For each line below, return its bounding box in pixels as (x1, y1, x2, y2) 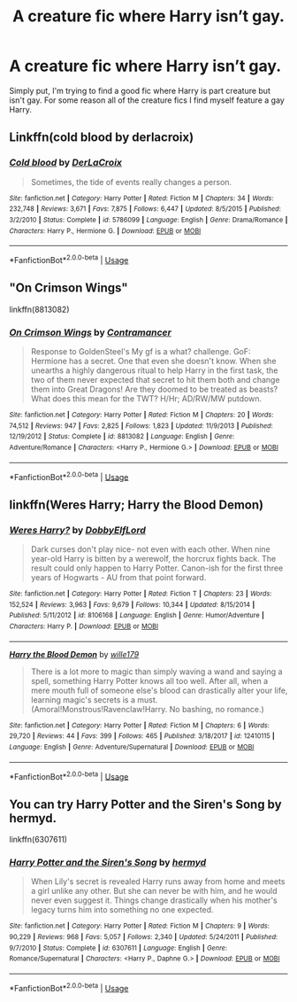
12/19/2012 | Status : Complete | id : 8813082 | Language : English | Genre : (9, 432, 235, 441)
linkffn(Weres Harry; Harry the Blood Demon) (9, 497, 263, 512)
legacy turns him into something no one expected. (30, 905, 214, 915)
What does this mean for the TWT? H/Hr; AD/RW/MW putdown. (30, 393, 263, 404)
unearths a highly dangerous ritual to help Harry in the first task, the (30, 365, 278, 376)
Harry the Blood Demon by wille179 (9, 649, 140, 659)
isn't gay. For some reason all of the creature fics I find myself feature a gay (9, 95, 285, 105)
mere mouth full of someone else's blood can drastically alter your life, (30, 685, 288, 695)
